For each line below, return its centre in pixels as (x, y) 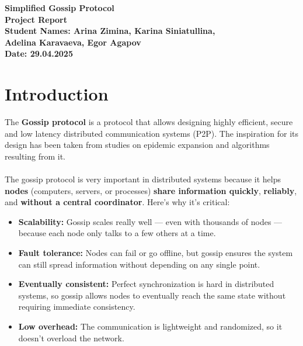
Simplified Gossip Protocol (60, 8)
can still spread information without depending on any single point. (139, 264)
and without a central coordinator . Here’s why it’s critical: (117, 202)
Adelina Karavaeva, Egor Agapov (73, 42)
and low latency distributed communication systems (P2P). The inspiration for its (152, 133)
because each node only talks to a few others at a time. (117, 233)
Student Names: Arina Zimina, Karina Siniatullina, (110, 31)
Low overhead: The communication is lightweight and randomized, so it (150, 326)
